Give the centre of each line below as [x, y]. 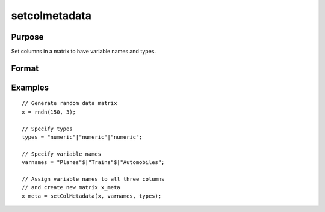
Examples [30, 87]
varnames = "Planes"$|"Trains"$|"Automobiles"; [93, 162]
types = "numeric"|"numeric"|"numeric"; [82, 137]
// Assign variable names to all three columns [93, 179]
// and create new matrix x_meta [71, 187]
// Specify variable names [62, 154]
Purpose [27, 37]
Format [25, 68]
